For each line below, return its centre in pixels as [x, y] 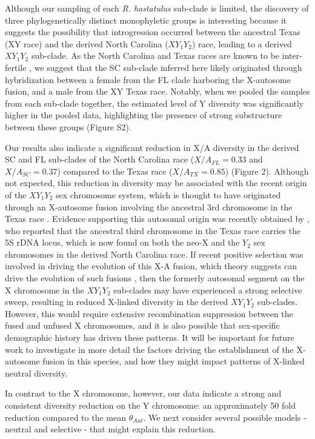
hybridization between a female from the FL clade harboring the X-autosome [148, 79]
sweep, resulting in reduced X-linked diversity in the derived [117, 302]
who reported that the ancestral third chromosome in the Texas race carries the [153, 230]
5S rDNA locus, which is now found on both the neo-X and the [122, 242]
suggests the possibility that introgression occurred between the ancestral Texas [153, 32]
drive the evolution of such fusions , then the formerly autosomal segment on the [155, 278]
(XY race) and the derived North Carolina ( [87, 43]
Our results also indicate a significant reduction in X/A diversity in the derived [152, 147]
